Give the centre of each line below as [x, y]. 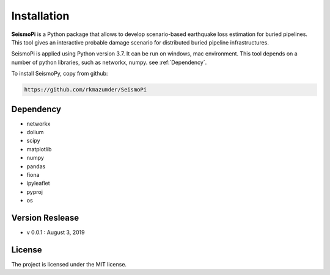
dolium [35, 132]
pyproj [35, 191]
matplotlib [39, 149]
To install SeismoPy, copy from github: [60, 74]
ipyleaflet [38, 184]
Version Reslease [45, 217]
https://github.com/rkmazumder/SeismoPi [85, 90]
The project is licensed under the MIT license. [69, 264]
